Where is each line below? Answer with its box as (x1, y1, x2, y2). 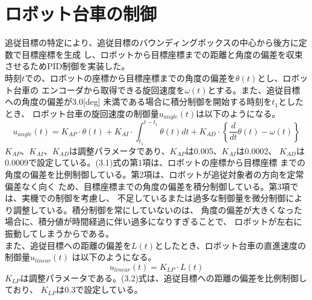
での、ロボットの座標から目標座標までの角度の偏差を (25, 71, 236, 84)
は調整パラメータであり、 (69, 144, 170, 157)
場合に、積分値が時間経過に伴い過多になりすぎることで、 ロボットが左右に (5, 215, 302, 228)
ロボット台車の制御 (5, 1, 157, 26)
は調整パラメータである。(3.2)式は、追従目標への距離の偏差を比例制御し (20, 271, 307, 284)
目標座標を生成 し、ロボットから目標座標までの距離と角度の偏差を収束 (21, 48, 303, 60)
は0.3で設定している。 (56, 283, 143, 296)
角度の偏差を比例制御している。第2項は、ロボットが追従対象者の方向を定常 (5, 168, 304, 181)
